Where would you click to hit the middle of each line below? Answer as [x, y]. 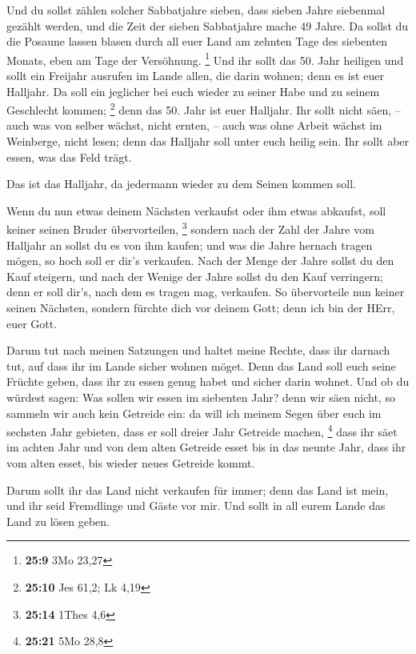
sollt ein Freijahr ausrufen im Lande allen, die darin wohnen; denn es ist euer [195, 76]
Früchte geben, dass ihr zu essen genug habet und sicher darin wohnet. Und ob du [208, 381]
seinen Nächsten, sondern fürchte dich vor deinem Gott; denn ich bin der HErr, [201, 308]
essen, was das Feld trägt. [69, 156]
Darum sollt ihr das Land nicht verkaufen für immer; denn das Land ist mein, [198, 489]
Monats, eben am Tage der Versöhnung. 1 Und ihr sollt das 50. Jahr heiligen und [205, 58]
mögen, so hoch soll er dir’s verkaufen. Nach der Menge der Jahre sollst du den [200, 261]
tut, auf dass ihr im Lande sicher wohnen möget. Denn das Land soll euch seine [201, 365]
